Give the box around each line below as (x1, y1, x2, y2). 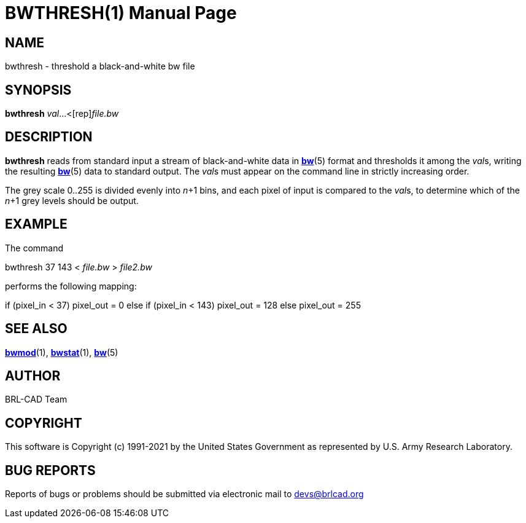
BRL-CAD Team (5, 394, 68, 405)
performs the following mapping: (5, 280, 137, 291)
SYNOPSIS (5, 82, 72, 98)
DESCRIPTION (5, 129, 93, 145)
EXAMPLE (5, 216, 68, 232)
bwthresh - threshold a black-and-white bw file (5, 61, 195, 72)
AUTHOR (5, 368, 61, 383)
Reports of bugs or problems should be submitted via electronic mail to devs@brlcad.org (5, 489, 364, 500)
